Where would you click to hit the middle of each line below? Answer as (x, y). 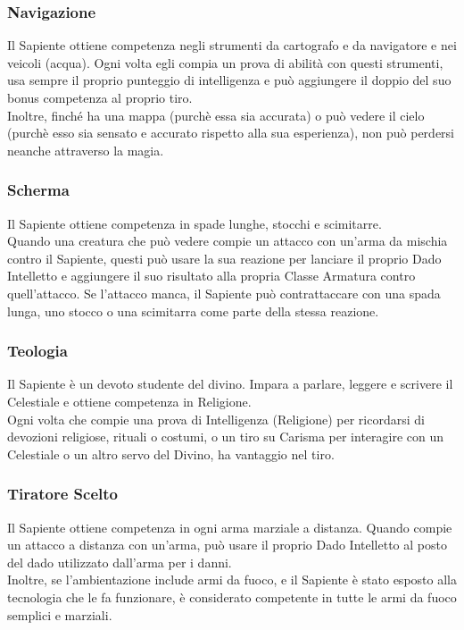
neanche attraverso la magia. (86, 150)
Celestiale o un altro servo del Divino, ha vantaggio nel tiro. (171, 454)
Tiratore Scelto (62, 494)
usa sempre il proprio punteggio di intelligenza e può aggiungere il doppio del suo (229, 80)
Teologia (37, 351)
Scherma (38, 190)
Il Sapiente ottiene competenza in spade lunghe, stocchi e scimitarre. (195, 223)
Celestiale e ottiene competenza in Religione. (129, 401)
